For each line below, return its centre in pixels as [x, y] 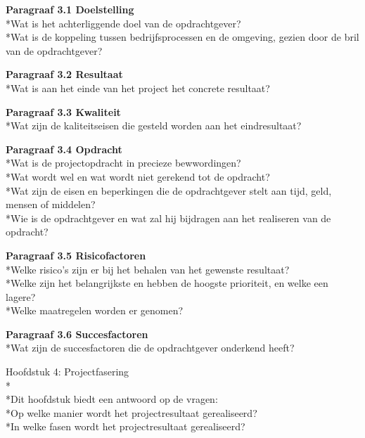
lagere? [21, 296]
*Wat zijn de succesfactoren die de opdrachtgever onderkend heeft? [150, 348]
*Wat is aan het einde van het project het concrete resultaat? [138, 88]
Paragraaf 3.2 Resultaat [64, 74]
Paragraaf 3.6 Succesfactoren [77, 334]
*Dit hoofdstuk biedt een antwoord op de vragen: [112, 399]
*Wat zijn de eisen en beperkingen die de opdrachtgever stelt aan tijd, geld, [169, 190]
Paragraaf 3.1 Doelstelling [70, 9]
